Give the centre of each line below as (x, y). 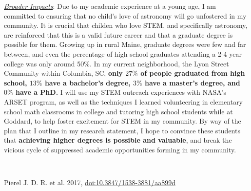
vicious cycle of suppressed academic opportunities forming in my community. (120, 149)
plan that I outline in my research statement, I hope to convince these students (122, 130)
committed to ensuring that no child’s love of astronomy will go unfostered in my (125, 15)
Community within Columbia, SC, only (63, 73)
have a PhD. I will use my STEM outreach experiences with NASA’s (121, 92)
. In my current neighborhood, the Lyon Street (159, 63)
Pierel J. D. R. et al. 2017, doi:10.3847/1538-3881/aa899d (90, 182)
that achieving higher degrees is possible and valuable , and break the (118, 140)
